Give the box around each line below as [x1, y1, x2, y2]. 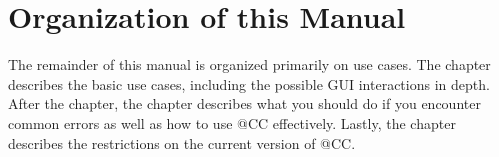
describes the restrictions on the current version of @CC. [8, 132, 356, 153]
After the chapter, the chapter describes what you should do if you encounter [8, 93, 481, 114]
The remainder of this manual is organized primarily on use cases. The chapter [8, 54, 491, 75]
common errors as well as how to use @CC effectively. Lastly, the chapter [8, 112, 456, 133]
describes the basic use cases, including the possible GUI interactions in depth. [8, 73, 490, 94]
